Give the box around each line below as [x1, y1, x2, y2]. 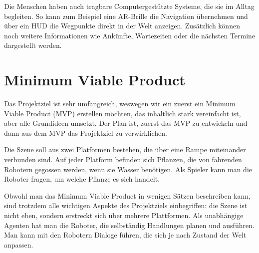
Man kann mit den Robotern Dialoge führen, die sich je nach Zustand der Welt [4, 230, 247, 240]
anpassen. [4, 239, 33, 250]
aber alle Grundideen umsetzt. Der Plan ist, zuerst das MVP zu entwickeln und [4, 118, 248, 128]
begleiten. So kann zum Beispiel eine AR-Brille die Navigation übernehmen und [4, 10, 248, 21]
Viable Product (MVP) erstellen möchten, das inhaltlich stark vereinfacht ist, [4, 108, 241, 118]
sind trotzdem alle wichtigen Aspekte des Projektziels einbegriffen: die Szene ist [4, 200, 248, 211]
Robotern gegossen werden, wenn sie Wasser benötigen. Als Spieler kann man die [4, 164, 253, 174]
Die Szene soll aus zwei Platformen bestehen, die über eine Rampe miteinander [4, 144, 246, 155]
